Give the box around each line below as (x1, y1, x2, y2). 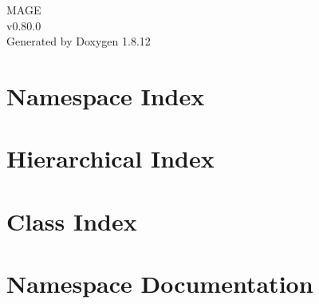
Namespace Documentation (6, 267, 313, 300)
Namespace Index (6, 79, 205, 112)
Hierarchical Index (6, 142, 215, 175)
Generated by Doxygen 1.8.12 (6, 33, 151, 49)
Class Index (6, 204, 137, 237)
